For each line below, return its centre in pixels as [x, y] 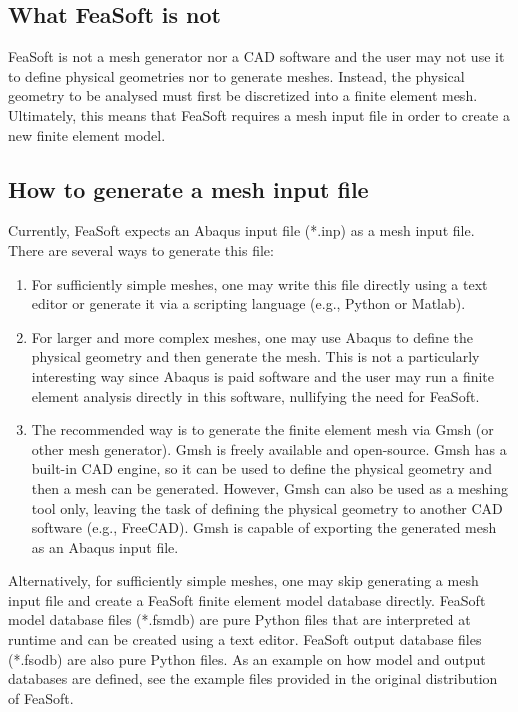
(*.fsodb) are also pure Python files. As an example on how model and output [247, 658]
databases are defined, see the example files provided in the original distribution [253, 678]
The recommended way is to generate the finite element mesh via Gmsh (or [262, 429]
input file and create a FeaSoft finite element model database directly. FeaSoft [247, 599]
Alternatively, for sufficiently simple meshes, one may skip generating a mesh [243, 580]
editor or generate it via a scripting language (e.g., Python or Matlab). [248, 303]
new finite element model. [87, 134]
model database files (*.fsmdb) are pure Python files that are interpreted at [239, 619]
